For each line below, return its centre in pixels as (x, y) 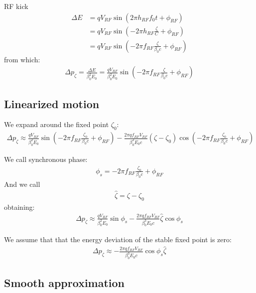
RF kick (16, 6)
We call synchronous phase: (46, 159)
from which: (22, 59)
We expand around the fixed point (57, 124)
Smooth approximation (64, 282)
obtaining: (19, 207)
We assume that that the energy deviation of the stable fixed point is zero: (118, 239)
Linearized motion (52, 103)
